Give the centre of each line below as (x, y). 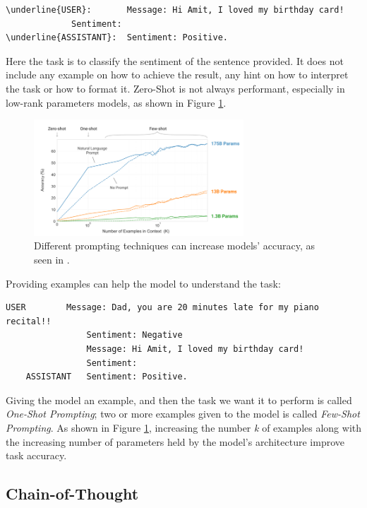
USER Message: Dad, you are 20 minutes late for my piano (162, 308)
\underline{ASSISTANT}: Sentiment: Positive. (117, 38)
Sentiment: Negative (134, 335)
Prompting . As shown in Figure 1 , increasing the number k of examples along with (183, 427)
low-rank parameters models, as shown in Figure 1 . (116, 102)
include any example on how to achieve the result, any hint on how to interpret (177, 75)
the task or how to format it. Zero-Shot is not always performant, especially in (175, 88)
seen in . (52, 259)
